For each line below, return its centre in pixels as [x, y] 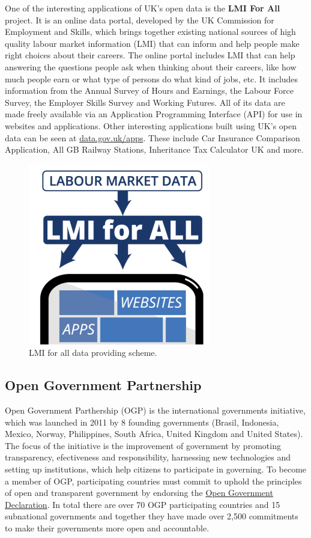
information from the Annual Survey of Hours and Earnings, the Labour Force [149, 90]
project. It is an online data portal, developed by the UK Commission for [140, 20]
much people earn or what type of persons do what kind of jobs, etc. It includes [152, 78]
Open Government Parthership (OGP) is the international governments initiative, [155, 410]
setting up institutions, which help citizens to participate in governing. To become [156, 469]
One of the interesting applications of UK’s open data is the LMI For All [143, 8]
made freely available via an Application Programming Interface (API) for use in [154, 114]
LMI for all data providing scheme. [93, 353]
